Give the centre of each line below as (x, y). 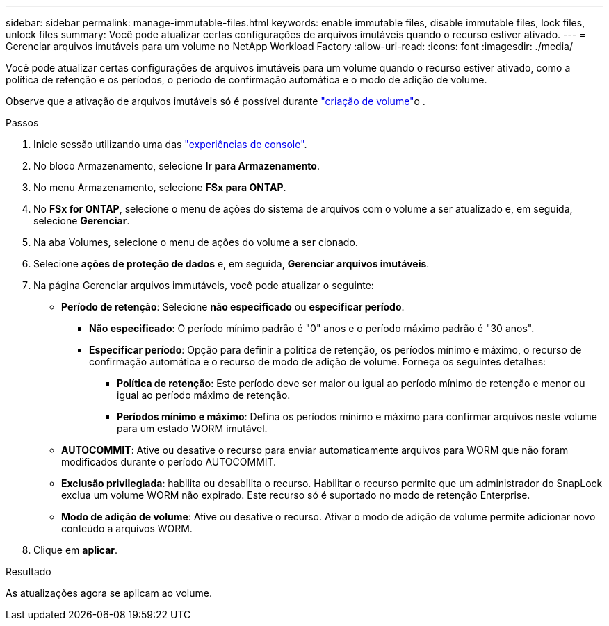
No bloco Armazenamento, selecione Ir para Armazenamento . (177, 166)
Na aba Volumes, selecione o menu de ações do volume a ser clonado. (196, 242)
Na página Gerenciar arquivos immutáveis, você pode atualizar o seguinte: (204, 285)
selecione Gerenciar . (82, 221)
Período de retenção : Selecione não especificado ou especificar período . (233, 307)
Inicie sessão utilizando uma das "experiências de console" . (170, 144)
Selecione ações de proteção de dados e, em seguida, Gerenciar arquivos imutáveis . (232, 264)
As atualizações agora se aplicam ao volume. (109, 593)
